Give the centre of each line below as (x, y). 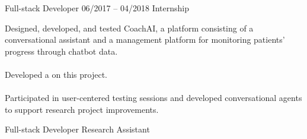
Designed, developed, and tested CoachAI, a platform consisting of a (129, 28)
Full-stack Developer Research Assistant (77, 129)
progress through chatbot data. (61, 51)
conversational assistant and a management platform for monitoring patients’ (145, 40)
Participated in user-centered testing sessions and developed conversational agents (153, 98)
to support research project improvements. (82, 109)
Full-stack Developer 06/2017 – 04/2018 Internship (97, 8)
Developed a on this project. (56, 74)
